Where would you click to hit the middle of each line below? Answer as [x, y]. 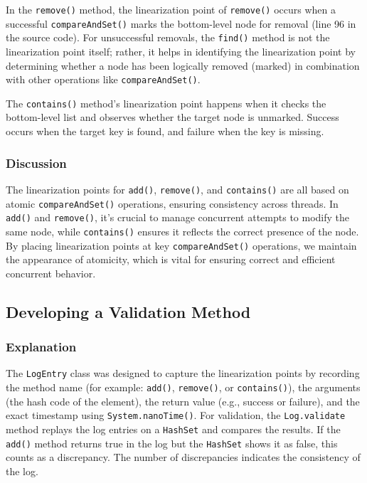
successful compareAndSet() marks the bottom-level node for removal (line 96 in [181, 23]
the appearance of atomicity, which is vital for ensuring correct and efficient [171, 259]
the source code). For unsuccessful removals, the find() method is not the [168, 37]
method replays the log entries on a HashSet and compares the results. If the [173, 429]
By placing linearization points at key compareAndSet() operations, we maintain [181, 245]
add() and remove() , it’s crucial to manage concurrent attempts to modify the [178, 217]
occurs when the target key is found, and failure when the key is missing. [165, 131]
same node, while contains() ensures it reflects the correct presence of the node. [182, 231]
